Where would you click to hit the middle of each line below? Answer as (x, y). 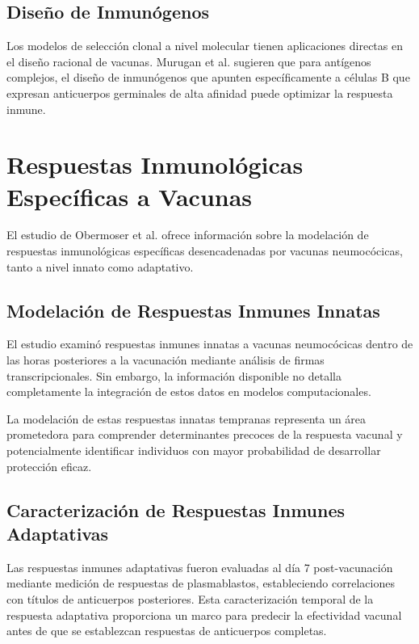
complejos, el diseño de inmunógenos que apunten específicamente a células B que (208, 77)
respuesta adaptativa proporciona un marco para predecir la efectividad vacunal (204, 615)
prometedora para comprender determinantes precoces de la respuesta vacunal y (205, 434)
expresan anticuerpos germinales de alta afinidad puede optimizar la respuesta (200, 93)
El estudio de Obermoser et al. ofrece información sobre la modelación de (188, 235)
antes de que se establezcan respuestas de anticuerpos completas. (167, 631)
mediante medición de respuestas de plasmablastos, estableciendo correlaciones (201, 583)
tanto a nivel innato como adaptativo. (100, 266)
